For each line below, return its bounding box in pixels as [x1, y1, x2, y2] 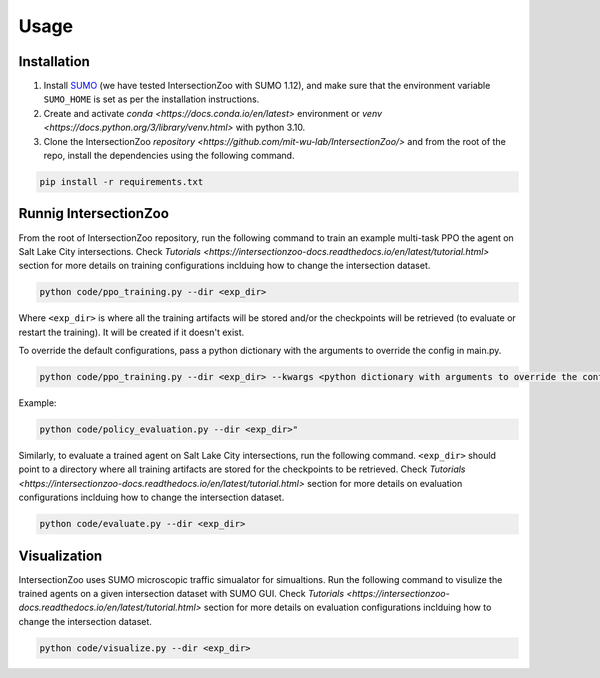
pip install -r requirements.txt [39, 176, 204, 187]
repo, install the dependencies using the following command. [43, 150, 295, 162]
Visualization [18, 547, 103, 564]
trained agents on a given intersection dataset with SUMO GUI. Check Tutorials [18, 588, 345, 600]
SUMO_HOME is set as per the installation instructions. [43, 93, 260, 105]
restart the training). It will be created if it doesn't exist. [18, 326, 245, 338]
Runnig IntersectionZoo [18, 205, 170, 222]
